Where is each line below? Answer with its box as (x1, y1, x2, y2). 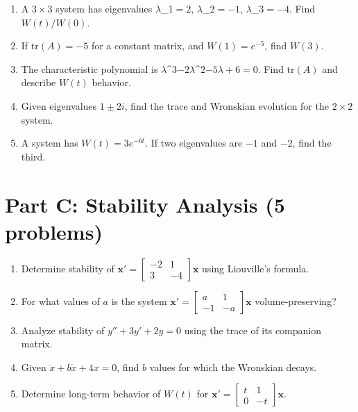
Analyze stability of (21, 322, 105, 337)
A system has (21, 135, 78, 150)
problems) (5, 217, 103, 245)
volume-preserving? (255, 293, 336, 308)
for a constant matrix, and (91, 38, 204, 53)
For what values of (21, 293, 100, 308)
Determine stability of (21, 261, 114, 275)
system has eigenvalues (56, 1, 153, 15)
